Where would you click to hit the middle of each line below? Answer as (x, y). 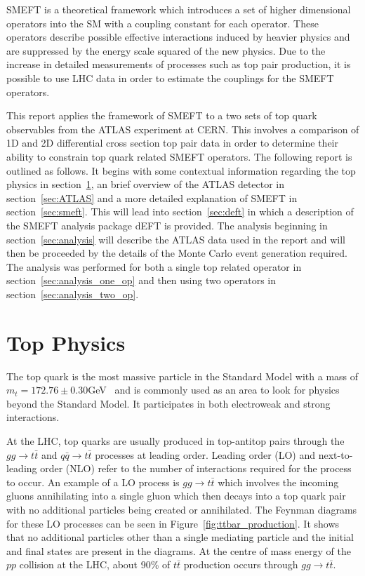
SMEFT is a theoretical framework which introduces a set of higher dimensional (179, 9)
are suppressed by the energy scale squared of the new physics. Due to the (166, 50)
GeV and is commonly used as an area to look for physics (214, 390)
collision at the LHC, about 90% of (95, 564)
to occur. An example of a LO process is (93, 482)
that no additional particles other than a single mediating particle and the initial (180, 537)
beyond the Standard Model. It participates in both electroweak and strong (168, 403)
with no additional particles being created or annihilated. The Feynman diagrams (182, 509)
